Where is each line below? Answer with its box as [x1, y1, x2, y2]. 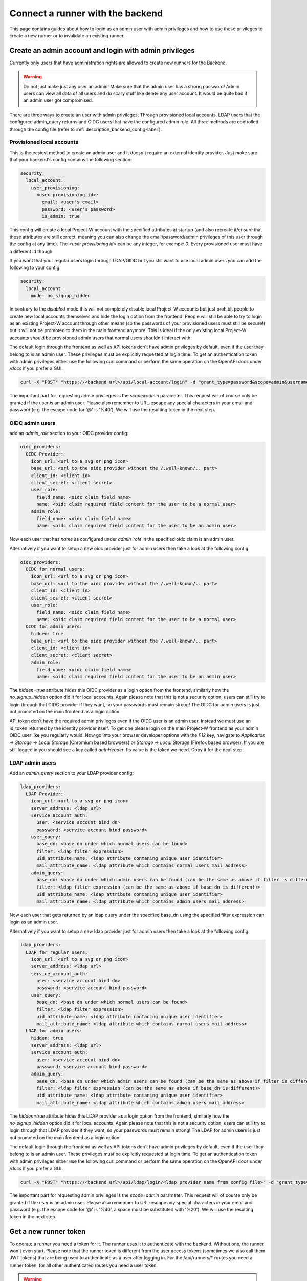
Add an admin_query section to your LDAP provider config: [9, 770, 134, 776]
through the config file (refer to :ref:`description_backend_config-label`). [9, 126, 162, 132]
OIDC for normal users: [26, 566, 85, 572]
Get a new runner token [9, 1227, 86, 1236]
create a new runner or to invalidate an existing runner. [9, 32, 125, 38]
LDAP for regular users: [26, 949, 88, 955]
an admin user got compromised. [23, 97, 93, 104]
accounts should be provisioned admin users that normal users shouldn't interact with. [9, 335, 192, 341]
